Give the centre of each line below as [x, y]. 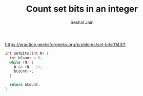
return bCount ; [25, 85]
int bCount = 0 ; [26, 58]
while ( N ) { [22, 62]
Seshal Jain [82, 22]
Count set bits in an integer [82, 9]
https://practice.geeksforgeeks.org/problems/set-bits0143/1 [65, 44]
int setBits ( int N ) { [27, 53]
